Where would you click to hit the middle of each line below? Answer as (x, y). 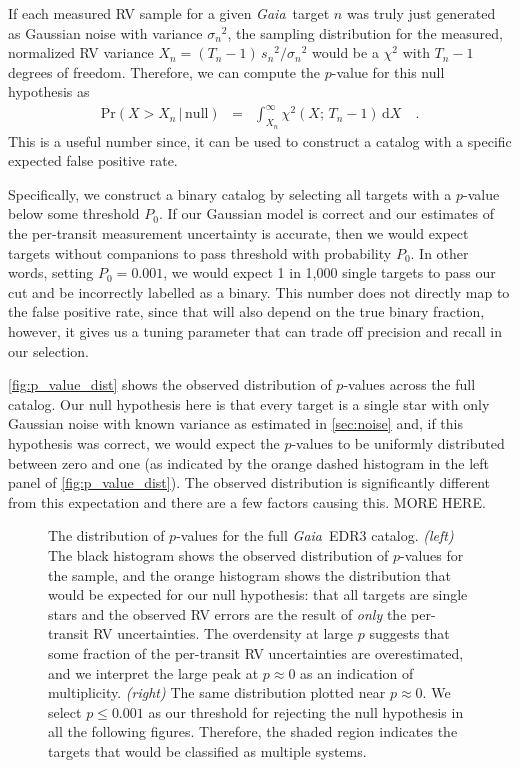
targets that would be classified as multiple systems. (207, 750)
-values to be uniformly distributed (398, 443)
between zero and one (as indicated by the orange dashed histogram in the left (248, 462)
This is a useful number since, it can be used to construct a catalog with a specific (260, 140)
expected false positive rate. (93, 160)
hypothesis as (49, 91)
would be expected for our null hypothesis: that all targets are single (258, 594)
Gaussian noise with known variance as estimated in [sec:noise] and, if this (235, 423)
